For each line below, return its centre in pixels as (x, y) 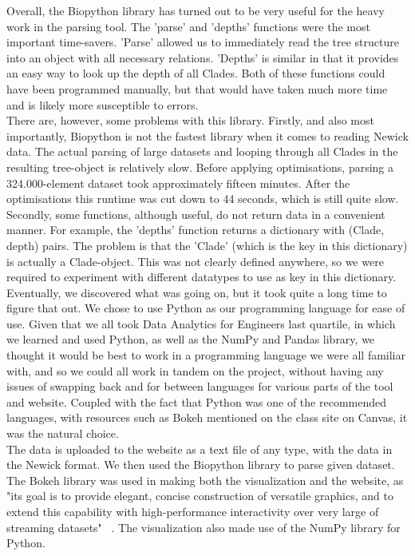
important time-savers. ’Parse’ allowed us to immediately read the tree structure (203, 42)
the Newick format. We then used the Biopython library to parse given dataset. (201, 465)
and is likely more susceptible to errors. (103, 104)
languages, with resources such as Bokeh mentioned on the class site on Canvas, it (207, 417)
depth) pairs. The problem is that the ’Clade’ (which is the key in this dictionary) (207, 245)
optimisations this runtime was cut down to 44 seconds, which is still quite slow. (203, 199)
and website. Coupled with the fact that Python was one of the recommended (196, 401)
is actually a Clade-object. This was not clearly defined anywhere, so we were (195, 261)
